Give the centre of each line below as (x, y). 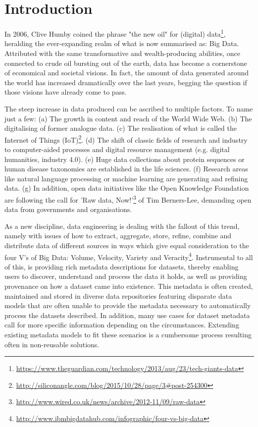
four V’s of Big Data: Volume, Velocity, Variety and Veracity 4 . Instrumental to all (129, 256)
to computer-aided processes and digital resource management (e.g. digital (117, 149)
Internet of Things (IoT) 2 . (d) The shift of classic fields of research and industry (126, 139)
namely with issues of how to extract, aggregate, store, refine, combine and (118, 236)
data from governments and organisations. (68, 209)
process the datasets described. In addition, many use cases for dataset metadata (127, 315)
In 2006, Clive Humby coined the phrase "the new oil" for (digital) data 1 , (115, 33)
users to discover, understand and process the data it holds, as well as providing (126, 276)
